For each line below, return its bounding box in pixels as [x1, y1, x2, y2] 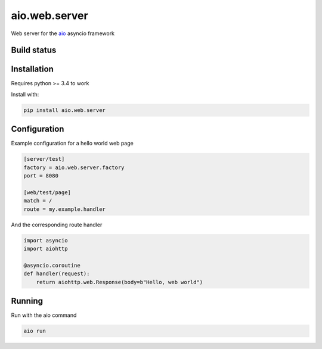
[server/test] [23, 155, 65, 163]
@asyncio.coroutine [23, 262, 80, 269]
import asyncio [23, 237, 68, 244]
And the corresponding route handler [11, 221, 103, 228]
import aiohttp [23, 245, 68, 253]
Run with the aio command [11, 311, 77, 319]
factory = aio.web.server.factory [23, 164, 125, 171]
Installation [11, 64, 54, 74]
